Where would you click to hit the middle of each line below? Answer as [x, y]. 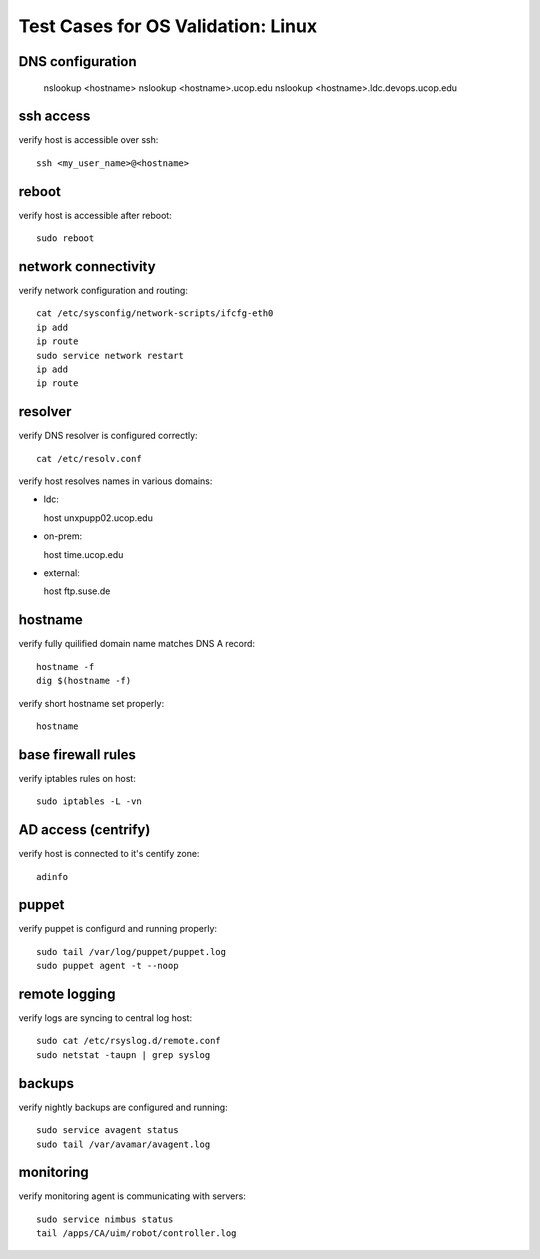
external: [61, 573]
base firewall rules [77, 754]
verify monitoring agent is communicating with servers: [132, 1196]
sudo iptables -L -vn [89, 801]
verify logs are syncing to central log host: [105, 1018]
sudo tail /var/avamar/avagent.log [123, 1144]
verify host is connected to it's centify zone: [109, 854]
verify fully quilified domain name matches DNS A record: [136, 644]
